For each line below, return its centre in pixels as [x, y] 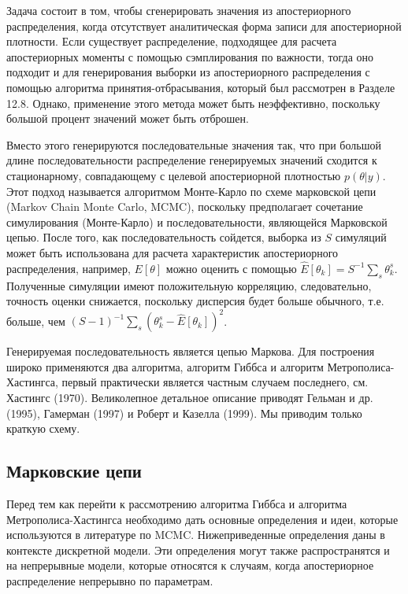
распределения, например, [69, 268]
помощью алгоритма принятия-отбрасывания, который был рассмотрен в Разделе [201, 87]
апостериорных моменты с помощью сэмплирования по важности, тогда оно [190, 56]
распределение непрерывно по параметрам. [110, 580]
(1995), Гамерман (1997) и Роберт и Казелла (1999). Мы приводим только [184, 413]
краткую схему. [43, 428]
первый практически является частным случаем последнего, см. [215, 382]
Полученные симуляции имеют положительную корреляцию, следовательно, [189, 285]
